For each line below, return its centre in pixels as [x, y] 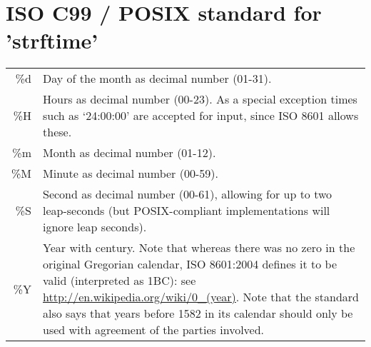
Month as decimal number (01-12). [129, 153]
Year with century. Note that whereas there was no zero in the [199, 248]
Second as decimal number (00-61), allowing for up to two [188, 194]
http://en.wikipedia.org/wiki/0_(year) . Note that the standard [201, 297]
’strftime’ [52, 40]
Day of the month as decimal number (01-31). [157, 79]
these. [57, 132]
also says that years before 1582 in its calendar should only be [198, 313]
